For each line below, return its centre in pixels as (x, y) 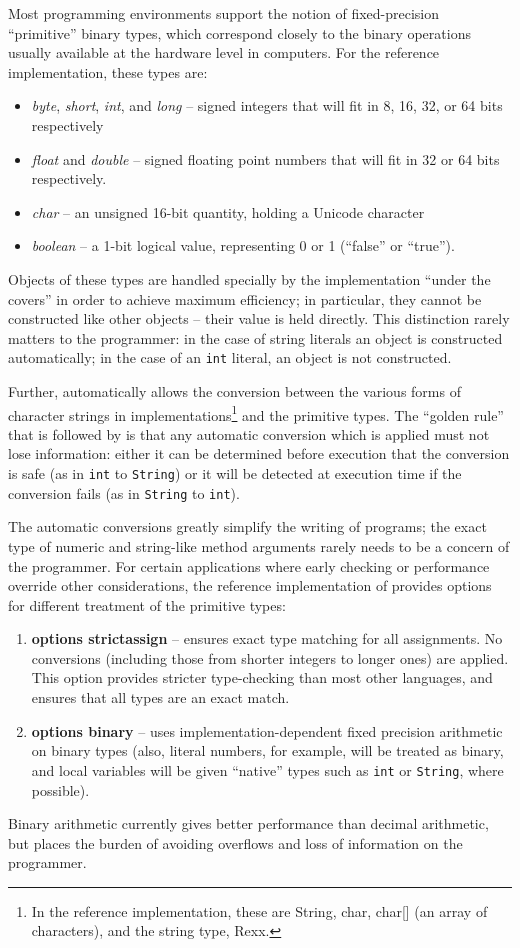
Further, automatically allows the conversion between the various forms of (234, 390)
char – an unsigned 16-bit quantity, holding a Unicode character (228, 211)
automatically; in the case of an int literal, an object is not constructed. (230, 357)
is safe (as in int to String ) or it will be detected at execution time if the (235, 473)
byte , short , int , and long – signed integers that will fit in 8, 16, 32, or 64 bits (267, 105)
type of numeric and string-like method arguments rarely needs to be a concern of (259, 545)
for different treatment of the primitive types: (147, 604)
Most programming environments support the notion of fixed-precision (224, 13)
